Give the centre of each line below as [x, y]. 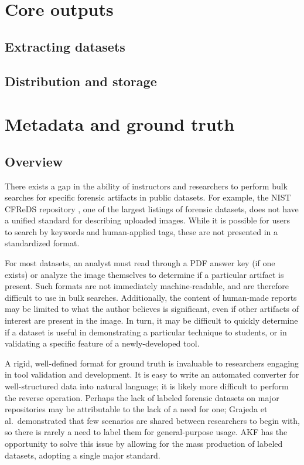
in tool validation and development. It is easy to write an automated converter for [152, 374]
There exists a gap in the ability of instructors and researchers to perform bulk [146, 186]
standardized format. [42, 243]
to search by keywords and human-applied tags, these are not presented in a [141, 231]
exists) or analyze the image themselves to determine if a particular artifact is [144, 274]
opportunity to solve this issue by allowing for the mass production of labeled [144, 443]
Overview [34, 161]
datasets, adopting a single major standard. [83, 455]
